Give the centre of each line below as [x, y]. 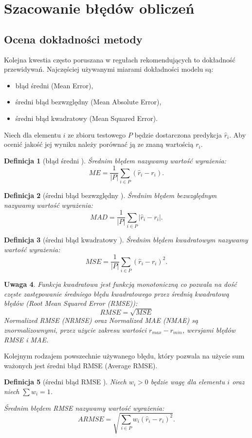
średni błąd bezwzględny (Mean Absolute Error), [88, 102]
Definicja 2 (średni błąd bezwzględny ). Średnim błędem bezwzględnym [110, 195]
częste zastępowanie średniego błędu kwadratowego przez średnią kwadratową [117, 293]
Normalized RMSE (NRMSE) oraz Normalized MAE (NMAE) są [101, 320]
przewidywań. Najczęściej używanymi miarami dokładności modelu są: [109, 69]
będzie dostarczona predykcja [178, 134]
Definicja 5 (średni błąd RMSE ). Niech [65, 382]
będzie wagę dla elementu [188, 382]
